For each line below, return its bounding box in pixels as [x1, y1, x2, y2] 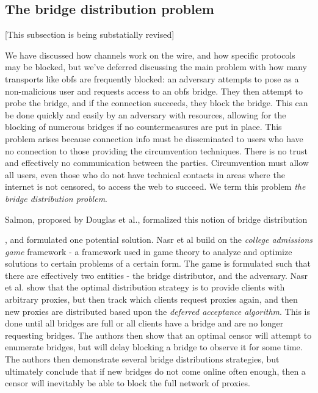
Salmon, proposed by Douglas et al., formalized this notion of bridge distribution [5, 212, 308, 225]
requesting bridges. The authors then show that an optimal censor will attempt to [5, 328, 312, 341]
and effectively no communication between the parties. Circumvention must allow [5, 156, 309, 169]
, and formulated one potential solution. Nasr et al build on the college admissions [5, 233, 313, 246]
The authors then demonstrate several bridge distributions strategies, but [5, 353, 280, 366]
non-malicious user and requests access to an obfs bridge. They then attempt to [5, 84, 303, 97]
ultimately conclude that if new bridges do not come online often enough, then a [5, 364, 306, 377]
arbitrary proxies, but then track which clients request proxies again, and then [5, 293, 298, 306]
